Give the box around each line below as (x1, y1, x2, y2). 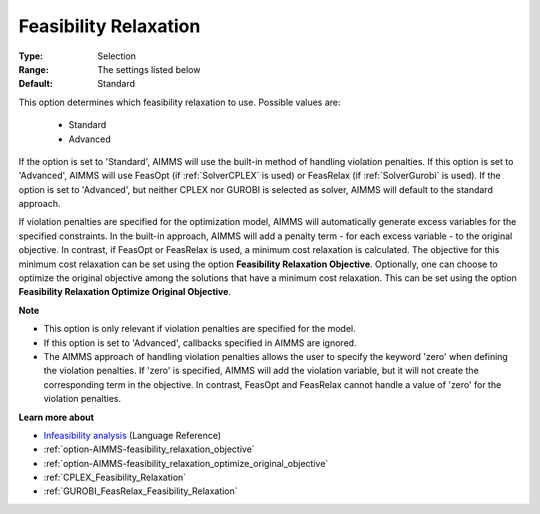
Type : (18, 50, 44, 62)
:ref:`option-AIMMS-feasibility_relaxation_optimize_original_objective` (43, 457, 329, 469)
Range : (18, 63, 49, 75)
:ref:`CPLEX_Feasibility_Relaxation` (43, 471, 187, 484)
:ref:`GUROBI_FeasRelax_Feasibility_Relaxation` (43, 485, 239, 497)
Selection (97, 50, 137, 62)
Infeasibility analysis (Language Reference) (43, 429, 222, 441)
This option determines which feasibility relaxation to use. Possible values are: (18, 96, 341, 108)
